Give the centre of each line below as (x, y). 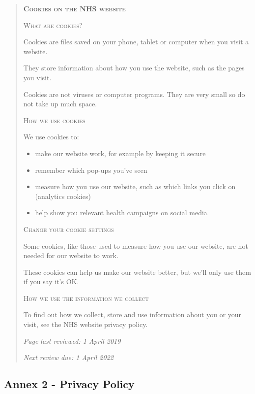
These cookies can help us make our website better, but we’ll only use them (137, 272)
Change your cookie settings (69, 229)
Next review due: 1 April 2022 (68, 357)
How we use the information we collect (86, 298)
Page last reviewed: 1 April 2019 (72, 341)
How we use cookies (54, 120)
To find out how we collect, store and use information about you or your (132, 314)
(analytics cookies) (63, 196)
